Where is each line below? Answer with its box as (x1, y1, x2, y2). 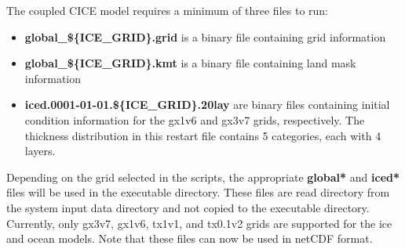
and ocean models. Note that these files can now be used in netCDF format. (6, 230, 373, 247)
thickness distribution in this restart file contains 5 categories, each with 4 (24, 127, 381, 143)
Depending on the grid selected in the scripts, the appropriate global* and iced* (6, 168, 400, 185)
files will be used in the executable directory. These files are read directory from (6, 184, 390, 200)
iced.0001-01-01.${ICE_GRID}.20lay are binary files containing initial (24, 96, 390, 113)
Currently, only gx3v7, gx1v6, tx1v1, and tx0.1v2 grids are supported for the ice (6, 215, 392, 231)
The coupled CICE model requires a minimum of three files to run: (6, 2, 328, 18)
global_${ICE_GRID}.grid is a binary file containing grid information (24, 28, 386, 45)
